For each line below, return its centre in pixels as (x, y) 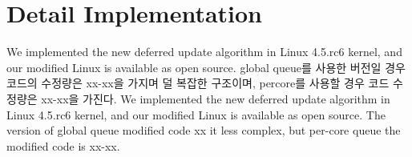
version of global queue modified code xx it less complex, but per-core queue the (204, 130)
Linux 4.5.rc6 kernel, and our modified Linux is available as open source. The (196, 114)
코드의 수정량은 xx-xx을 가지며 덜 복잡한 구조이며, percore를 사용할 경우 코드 (198, 83)
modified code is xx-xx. (63, 145)
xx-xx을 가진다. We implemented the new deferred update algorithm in (216, 98)
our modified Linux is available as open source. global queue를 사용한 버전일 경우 (206, 67)
